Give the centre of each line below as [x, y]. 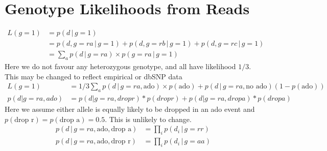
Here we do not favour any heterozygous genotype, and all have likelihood [120, 66]
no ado [256, 87]
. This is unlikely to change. [148, 119]
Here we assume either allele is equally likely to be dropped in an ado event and [130, 109]
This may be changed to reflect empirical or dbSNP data [94, 76]
